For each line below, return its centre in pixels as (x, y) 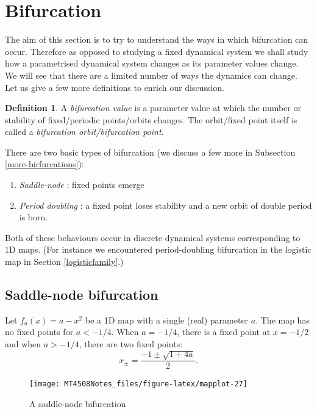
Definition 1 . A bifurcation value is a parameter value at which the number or (153, 108)
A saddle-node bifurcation (78, 404)
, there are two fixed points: (131, 344)
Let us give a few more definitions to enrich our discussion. (115, 87)
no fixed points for (39, 332)
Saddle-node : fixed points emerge (82, 185)
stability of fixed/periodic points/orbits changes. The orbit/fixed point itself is (151, 119)
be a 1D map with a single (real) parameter (167, 320)
